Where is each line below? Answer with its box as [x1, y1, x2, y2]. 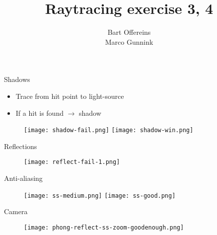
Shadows [4, 74, 30, 84]
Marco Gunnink [105, 36, 153, 47]
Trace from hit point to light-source [15, 90, 124, 101]
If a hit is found [15, 107, 64, 118]
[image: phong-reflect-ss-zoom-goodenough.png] [24, 224, 184, 231]
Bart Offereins [107, 27, 151, 37]
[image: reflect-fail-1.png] [24, 158, 120, 166]
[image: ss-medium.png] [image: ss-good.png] [24, 192, 176, 199]
